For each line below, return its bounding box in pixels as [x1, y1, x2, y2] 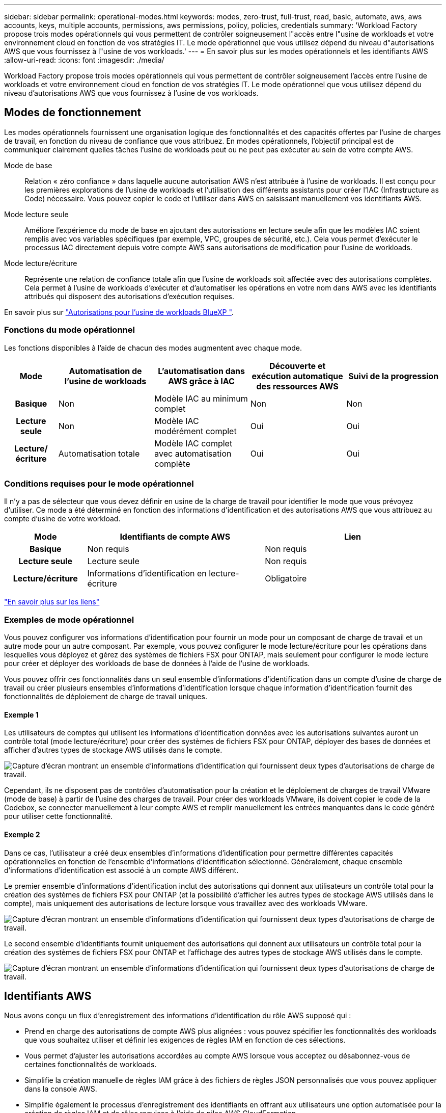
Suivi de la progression [348, 370, 439, 381]
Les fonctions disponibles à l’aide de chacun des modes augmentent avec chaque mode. [4, 343, 302, 352]
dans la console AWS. [24, 1084, 97, 1094]
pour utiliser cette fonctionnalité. [4, 812, 113, 821]
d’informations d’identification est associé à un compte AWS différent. [4, 865, 239, 874]
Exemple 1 [4, 710, 39, 719]
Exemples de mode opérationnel [4, 614, 134, 625]
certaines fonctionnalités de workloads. [24, 1060, 157, 1069]
